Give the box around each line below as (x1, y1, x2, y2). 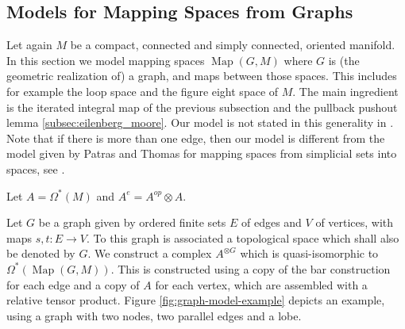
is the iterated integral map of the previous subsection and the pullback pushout (6, 98, 398, 115)
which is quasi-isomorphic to (240, 245, 379, 262)
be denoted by (6, 245, 75, 262)
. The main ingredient (292, 82, 399, 99)
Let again (6, 36, 52, 53)
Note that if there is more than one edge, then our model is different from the (6, 129, 385, 146)
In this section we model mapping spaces (6, 52, 205, 68)
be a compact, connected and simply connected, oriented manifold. (70, 36, 395, 53)
